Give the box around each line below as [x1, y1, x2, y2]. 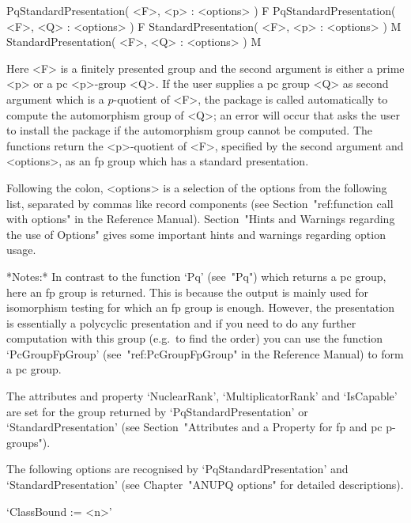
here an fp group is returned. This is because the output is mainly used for [6, 283, 369, 300]
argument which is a [6, 90, 104, 107]
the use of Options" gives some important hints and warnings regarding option [6, 225, 386, 242]
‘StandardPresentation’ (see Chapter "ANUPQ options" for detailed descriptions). [6, 476, 404, 493]
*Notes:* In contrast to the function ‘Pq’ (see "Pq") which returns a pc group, [6, 267, 386, 284]
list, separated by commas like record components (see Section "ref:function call [6, 195, 394, 211]
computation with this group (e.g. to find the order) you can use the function [6, 330, 383, 347]
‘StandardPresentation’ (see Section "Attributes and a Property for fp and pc [6, 419, 383, 435]
